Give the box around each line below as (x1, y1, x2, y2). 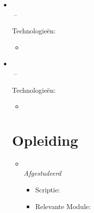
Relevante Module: (35, 201, 91, 211)
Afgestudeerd (23, 168, 61, 178)
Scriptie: (35, 185, 60, 195)
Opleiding (12, 130, 78, 150)
